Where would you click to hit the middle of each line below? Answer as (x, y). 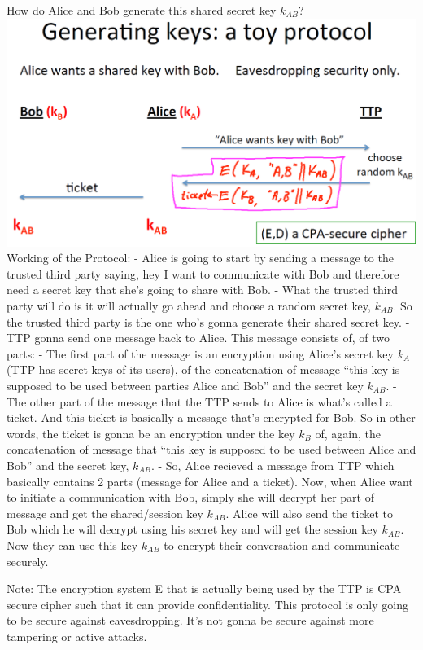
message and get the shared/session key (105, 513)
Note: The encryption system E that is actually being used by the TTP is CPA (204, 589)
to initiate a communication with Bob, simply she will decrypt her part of (190, 497)
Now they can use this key (72, 545)
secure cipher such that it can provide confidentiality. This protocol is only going (207, 604)
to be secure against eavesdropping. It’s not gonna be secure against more (190, 620)
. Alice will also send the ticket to (309, 513)
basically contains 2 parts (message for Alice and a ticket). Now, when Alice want (210, 481)
